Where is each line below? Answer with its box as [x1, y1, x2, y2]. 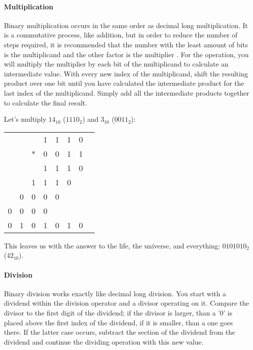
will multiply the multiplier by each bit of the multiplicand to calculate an [4, 59, 229, 69]
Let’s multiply [4, 114, 46, 124]
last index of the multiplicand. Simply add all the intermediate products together [4, 87, 250, 98]
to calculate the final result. [4, 97, 87, 107]
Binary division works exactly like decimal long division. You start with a [4, 288, 226, 298]
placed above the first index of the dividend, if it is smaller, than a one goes [4, 317, 233, 327]
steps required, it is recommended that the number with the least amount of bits [4, 39, 248, 49]
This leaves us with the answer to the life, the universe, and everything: [4, 240, 220, 250]
